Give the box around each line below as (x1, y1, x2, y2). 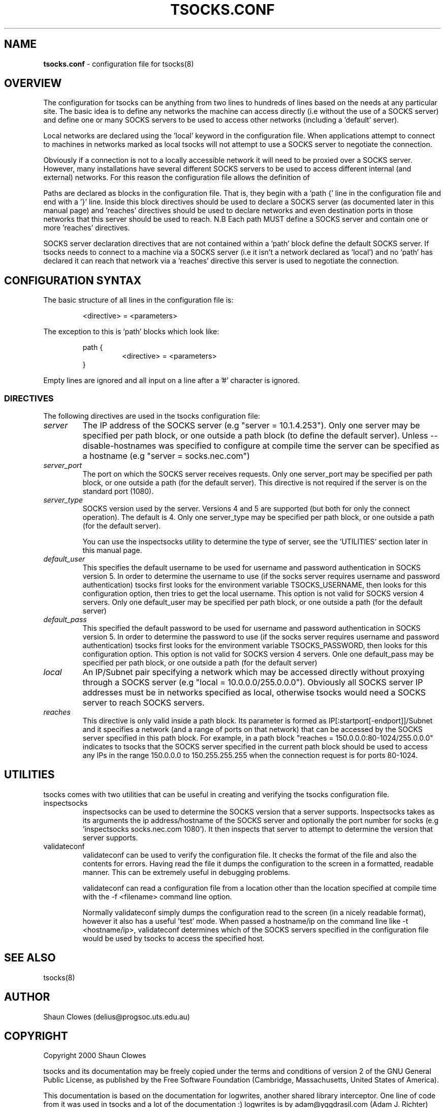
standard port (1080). (82, 487, 154, 496)
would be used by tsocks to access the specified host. (82, 934, 265, 943)
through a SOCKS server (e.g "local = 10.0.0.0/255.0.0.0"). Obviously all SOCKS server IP (82, 677, 423, 688)
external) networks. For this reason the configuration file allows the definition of (43, 173, 310, 182)
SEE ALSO (4, 951, 56, 965)
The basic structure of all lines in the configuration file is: (43, 296, 234, 305)
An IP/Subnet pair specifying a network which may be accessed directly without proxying (82, 667, 425, 678)
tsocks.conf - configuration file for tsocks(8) (43, 59, 194, 68)
